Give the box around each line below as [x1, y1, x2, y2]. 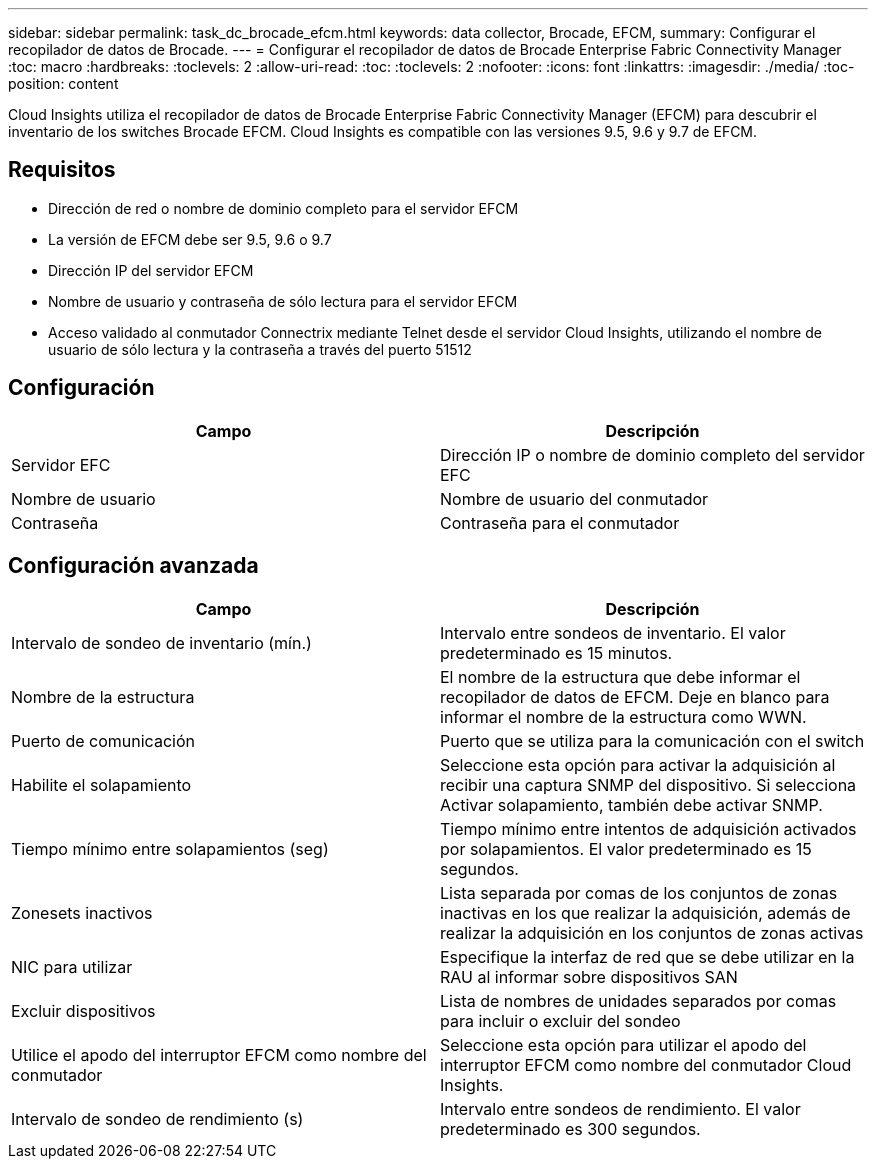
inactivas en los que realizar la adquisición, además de [440, 902, 851, 923]
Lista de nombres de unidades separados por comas [440, 990, 837, 1011]
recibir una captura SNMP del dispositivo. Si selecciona [440, 774, 857, 795]
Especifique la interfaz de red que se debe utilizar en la [440, 946, 855, 967]
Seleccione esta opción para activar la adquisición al [440, 754, 836, 775]
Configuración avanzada [8, 553, 259, 579]
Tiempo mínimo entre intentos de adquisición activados [440, 818, 857, 839]
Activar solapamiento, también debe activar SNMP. [440, 794, 823, 815]
